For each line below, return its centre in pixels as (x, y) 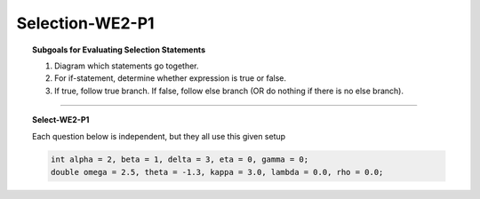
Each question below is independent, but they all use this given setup (159, 136)
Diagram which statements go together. (127, 66)
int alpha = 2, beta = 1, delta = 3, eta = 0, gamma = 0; (180, 159)
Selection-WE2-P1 (85, 23)
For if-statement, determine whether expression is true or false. (171, 78)
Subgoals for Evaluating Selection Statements (119, 50)
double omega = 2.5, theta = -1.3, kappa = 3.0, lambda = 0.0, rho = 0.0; (217, 172)
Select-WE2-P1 (61, 120)
